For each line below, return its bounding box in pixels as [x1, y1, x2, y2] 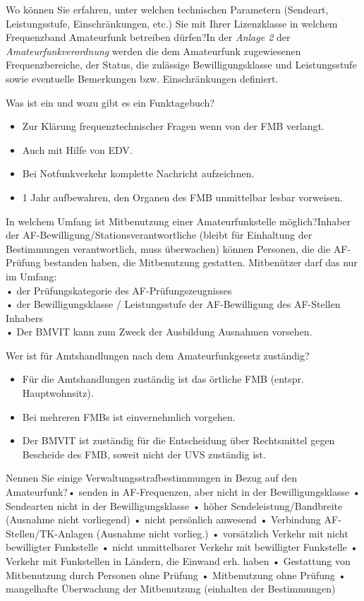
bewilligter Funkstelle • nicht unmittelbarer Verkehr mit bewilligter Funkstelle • [6, 540, 358, 554]
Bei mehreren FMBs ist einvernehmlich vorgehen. [22, 409, 236, 424]
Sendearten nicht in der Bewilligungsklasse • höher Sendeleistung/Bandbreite [6, 498, 343, 513]
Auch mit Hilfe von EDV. [22, 142, 133, 157]
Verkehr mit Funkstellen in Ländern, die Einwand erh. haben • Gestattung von [6, 554, 351, 568]
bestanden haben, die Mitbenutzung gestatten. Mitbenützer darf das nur [44, 255, 358, 270]
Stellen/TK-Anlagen [6, 525, 94, 540]
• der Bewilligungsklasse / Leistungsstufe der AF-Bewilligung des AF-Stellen [6, 297, 341, 311]
